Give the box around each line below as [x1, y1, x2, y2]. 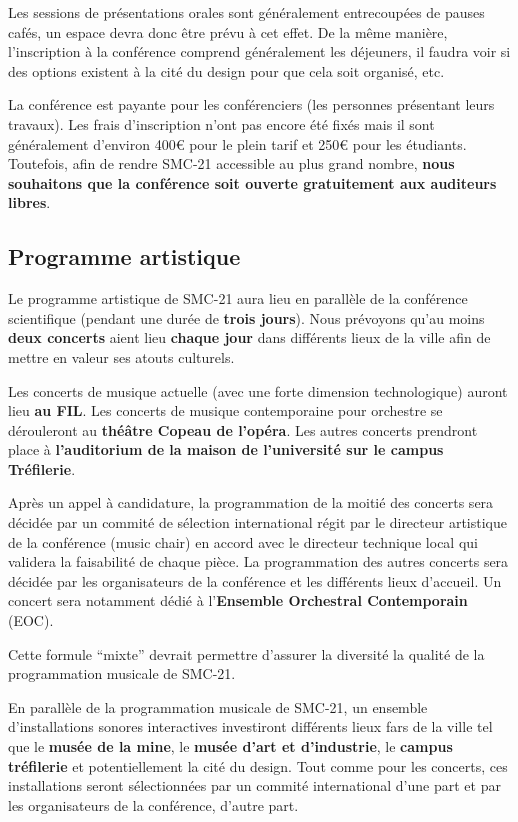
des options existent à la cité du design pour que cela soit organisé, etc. [8, 60, 445, 81]
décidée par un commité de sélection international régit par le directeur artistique [8, 512, 507, 533]
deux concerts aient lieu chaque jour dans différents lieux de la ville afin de [8, 327, 491, 348]
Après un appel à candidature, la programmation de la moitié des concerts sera [8, 492, 494, 513]
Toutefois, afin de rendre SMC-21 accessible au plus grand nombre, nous [8, 153, 455, 174]
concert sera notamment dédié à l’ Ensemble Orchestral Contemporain [8, 590, 468, 611]
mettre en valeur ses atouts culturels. [8, 346, 235, 367]
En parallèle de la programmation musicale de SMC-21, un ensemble [8, 696, 428, 717]
